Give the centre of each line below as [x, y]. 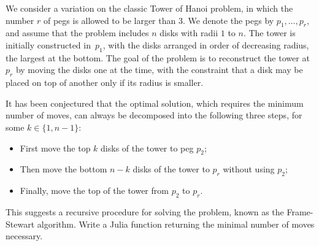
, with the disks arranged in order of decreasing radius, [206, 44]
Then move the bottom [63, 169]
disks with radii [189, 33]
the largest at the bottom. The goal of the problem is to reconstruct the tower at [158, 57]
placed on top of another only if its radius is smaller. [105, 83]
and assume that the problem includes [77, 33]
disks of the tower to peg [147, 148]
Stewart [20, 224]
